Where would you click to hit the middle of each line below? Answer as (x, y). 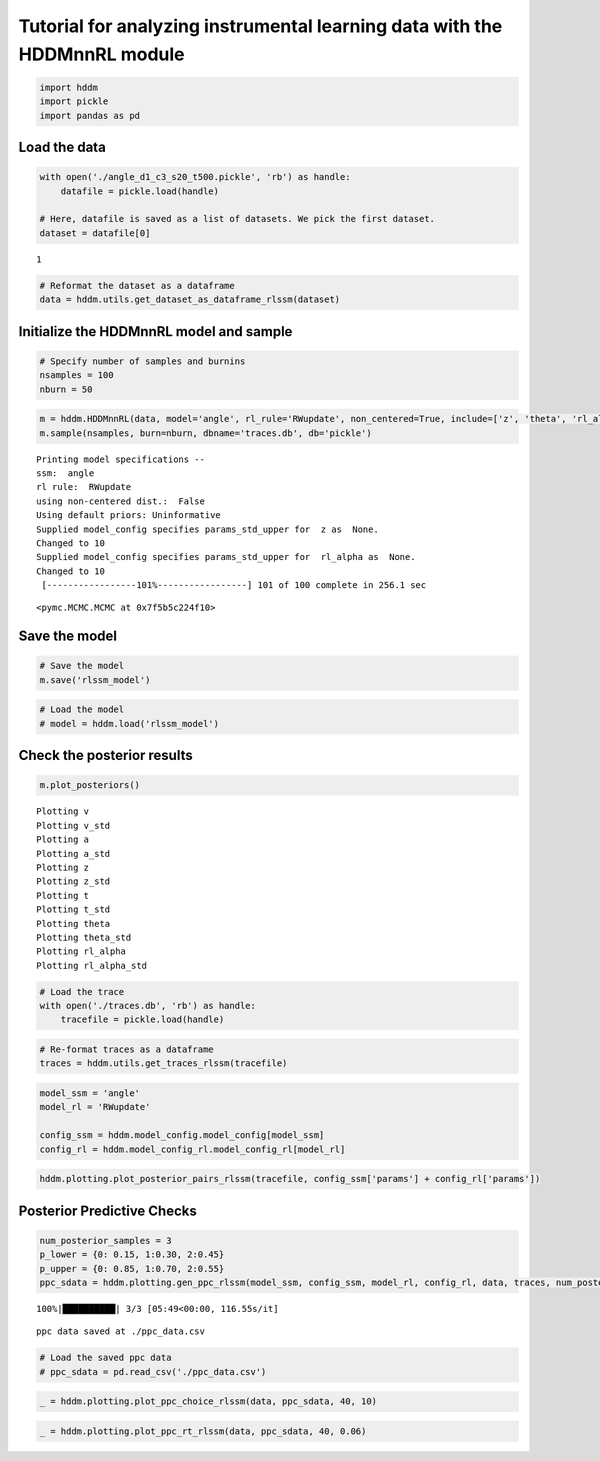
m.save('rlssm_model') (95, 679)
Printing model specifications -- (120, 459)
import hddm (69, 87)
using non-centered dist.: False (120, 501)
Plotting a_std (73, 853)
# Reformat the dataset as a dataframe (137, 285)
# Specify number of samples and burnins (142, 361)
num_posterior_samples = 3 (105, 1240)
